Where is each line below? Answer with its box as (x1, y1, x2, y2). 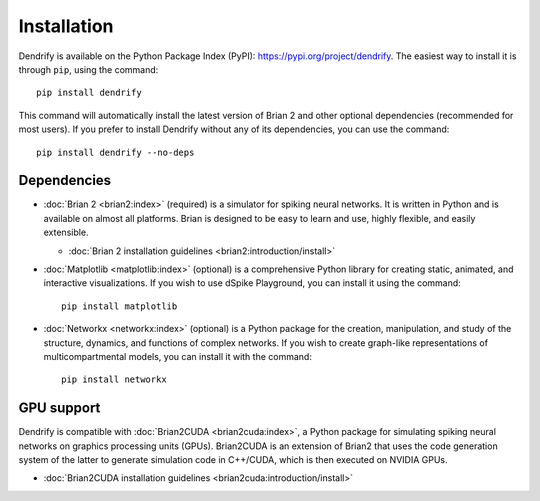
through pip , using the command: (18, 63, 159, 75)
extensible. (43, 226, 89, 239)
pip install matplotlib (61, 300, 178, 312)
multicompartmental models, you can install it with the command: (43, 350, 312, 362)
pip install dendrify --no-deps (36, 146, 195, 158)
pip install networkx (61, 374, 167, 385)
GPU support (18, 400, 101, 417)
